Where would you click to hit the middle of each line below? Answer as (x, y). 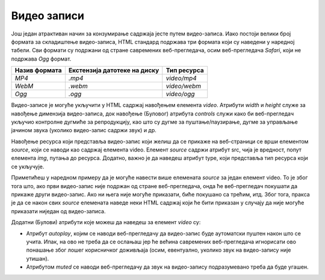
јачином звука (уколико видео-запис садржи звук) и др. (84, 130)
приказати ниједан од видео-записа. (58, 211)
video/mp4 (181, 78)
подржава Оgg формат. (41, 59)
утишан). (38, 258)
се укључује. (28, 166)
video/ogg (180, 94)
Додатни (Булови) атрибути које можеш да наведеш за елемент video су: (106, 222)
